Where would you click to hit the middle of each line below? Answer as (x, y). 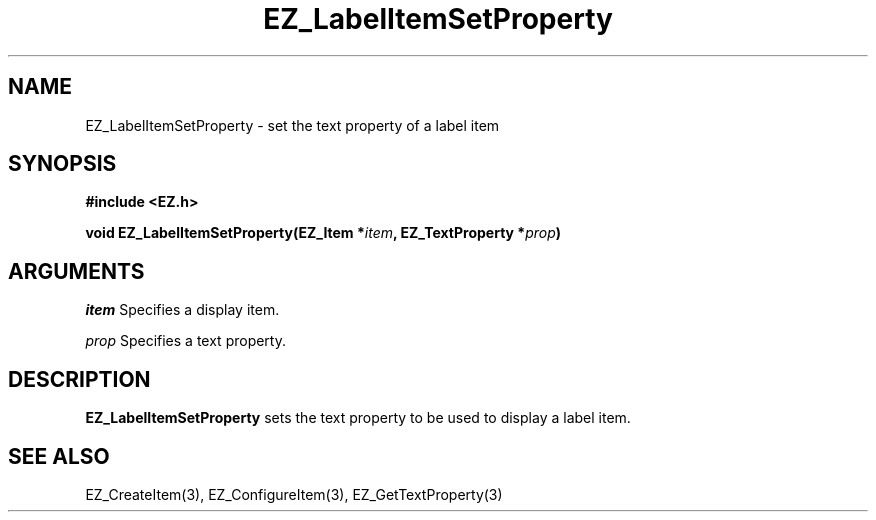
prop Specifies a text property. (185, 341)
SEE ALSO (59, 456)
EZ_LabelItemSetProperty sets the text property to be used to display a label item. (358, 418)
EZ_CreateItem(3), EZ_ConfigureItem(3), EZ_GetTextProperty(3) (294, 494)
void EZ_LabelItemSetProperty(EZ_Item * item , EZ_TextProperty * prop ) (323, 233)
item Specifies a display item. (182, 310)
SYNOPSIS (62, 164)
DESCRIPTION (79, 379)
